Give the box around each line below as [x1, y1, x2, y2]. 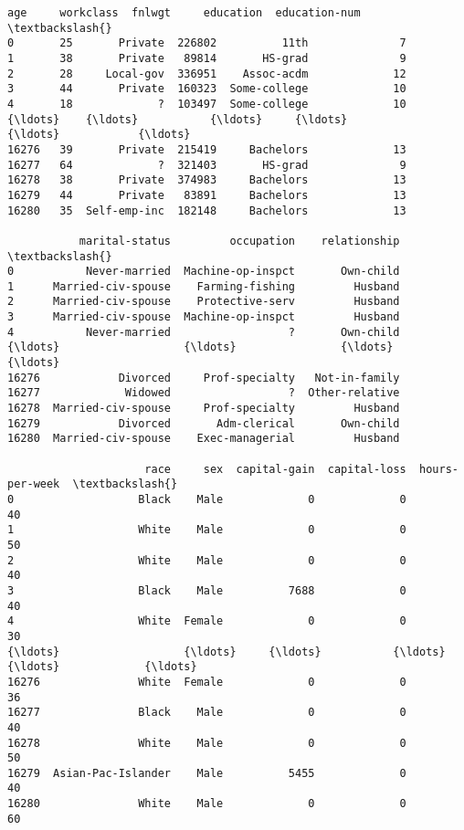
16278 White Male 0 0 [7, 736, 406, 750]
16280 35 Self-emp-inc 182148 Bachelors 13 [7, 204, 406, 217]
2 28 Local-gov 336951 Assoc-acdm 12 [7, 67, 406, 80]
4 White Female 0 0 [7, 615, 406, 628]
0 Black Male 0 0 [7, 493, 406, 506]
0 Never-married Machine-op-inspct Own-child [7, 265, 400, 278]
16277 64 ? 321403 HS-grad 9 [7, 158, 406, 172]
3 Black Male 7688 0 [7, 583, 406, 597]
